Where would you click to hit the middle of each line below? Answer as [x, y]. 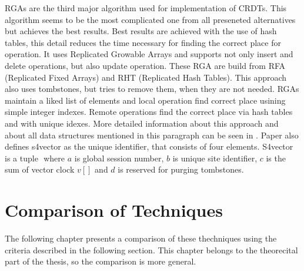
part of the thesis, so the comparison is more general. [101, 261]
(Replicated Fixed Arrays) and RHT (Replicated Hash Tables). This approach [146, 77]
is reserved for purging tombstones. [181, 169]
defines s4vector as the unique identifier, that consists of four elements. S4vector [149, 146]
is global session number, [119, 158]
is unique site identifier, [215, 158]
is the [276, 158]
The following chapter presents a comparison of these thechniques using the [141, 238]
